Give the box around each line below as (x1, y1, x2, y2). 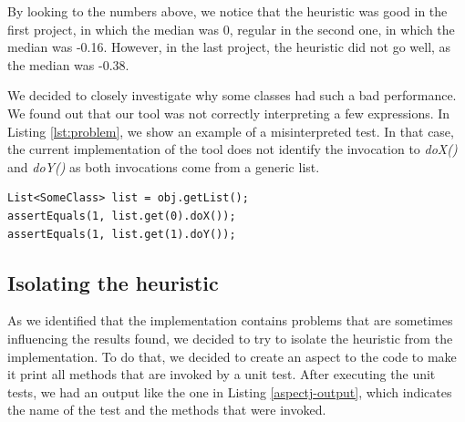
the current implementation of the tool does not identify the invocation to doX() (7, 139, 458, 159)
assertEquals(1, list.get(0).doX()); (7, 209, 236, 222)
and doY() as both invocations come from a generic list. (7, 157, 320, 176)
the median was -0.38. (7, 55, 129, 74)
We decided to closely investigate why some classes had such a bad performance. (7, 86, 457, 105)
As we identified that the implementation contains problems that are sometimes (7, 311, 453, 330)
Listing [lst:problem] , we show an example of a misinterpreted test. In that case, (7, 121, 454, 140)
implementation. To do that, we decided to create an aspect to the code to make (7, 346, 457, 365)
